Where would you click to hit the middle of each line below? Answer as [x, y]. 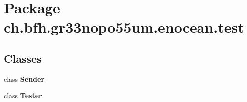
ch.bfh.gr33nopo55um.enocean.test [124, 27]
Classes [23, 58]
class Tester [23, 95]
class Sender [24, 79]
